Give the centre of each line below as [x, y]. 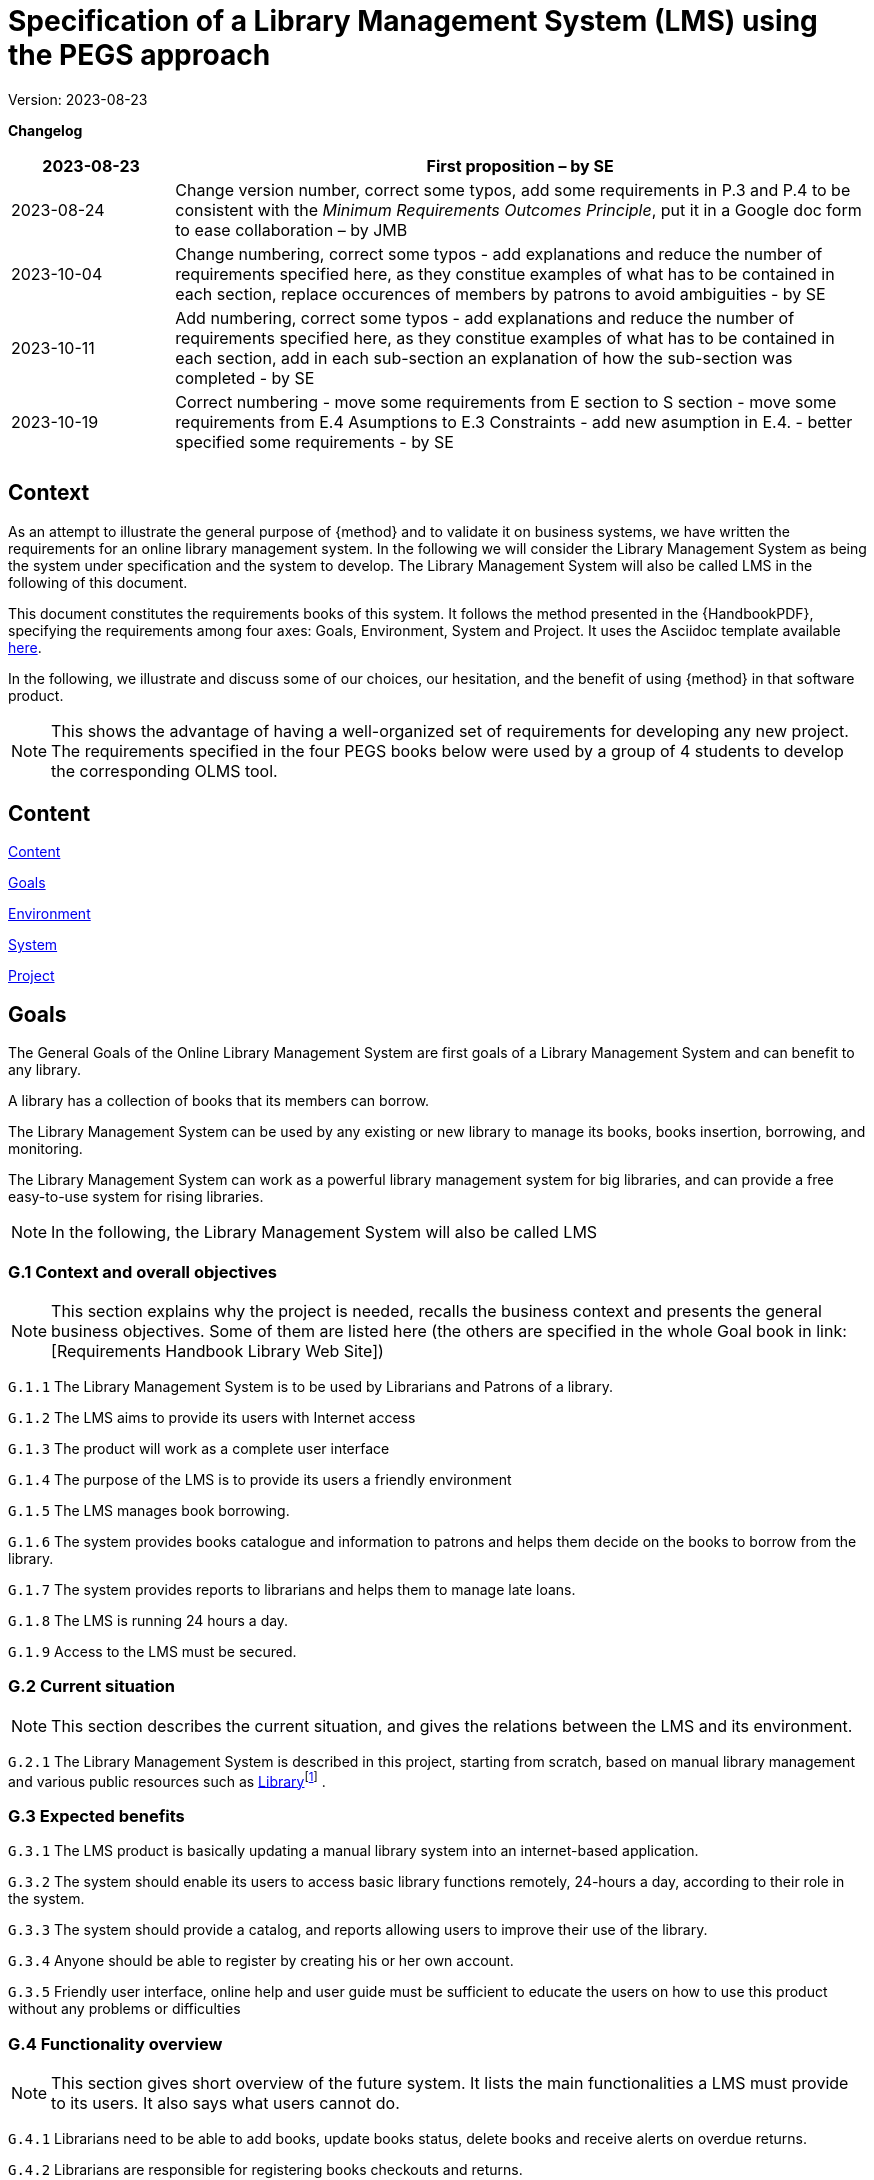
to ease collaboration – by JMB [291, 229]
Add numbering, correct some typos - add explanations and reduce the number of [485, 317]
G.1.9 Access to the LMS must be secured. [152, 1652]
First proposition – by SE [520, 165]
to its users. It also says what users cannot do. [225, 2102]
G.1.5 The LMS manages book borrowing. [149, 1511]
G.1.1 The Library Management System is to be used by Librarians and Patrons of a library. [310, 1387]
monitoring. [45, 1149]
